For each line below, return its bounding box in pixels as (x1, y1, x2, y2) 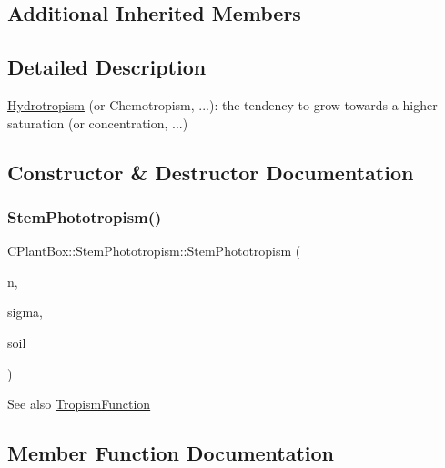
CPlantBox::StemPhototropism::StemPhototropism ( (7, 241, 301, 260)
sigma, (7, 302, 43, 321)
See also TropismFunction (7, 394, 151, 413)
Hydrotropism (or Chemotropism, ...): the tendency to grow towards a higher (7, 95, 438, 114)
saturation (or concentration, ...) (7, 113, 188, 132)
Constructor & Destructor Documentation (7, 158, 414, 186)
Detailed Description (7, 53, 207, 81)
